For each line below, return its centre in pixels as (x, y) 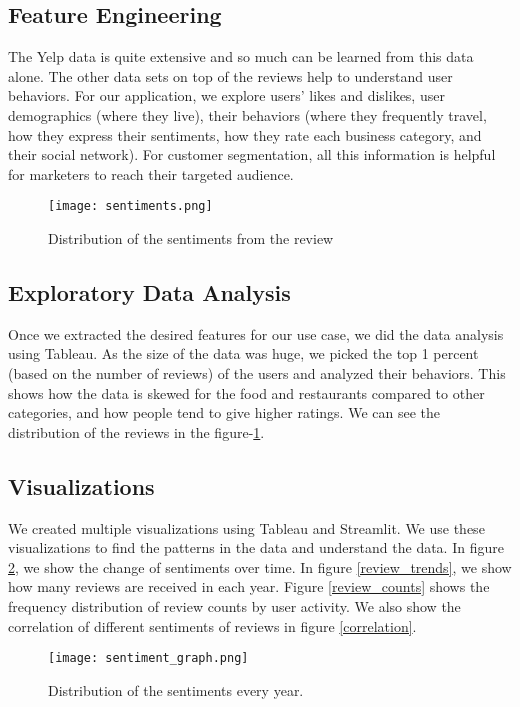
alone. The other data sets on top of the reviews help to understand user (230, 75)
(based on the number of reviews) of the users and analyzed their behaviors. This (257, 373)
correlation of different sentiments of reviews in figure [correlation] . (212, 625)
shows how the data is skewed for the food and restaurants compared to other (246, 392)
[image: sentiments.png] (130, 206)
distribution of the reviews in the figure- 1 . (136, 431)
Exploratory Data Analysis (149, 292)
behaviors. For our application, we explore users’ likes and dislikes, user (226, 95)
